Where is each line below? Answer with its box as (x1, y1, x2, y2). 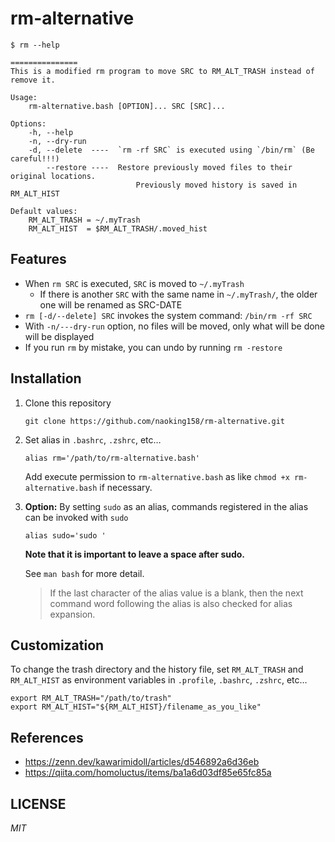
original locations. (10, 171, 97, 181)
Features (10, 251, 67, 268)
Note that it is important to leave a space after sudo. (24, 548, 246, 560)
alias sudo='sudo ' (24, 530, 107, 541)
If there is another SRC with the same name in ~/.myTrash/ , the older (39, 288, 318, 300)
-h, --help (28, 127, 74, 137)
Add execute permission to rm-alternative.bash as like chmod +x (24, 470, 290, 482)
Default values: (10, 206, 78, 216)
